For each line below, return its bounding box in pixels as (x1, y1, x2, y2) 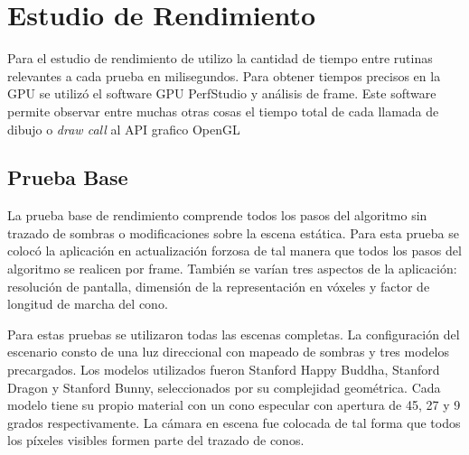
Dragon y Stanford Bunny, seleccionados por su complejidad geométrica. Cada (7, 377, 441, 396)
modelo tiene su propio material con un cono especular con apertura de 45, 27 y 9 (7, 395, 461, 414)
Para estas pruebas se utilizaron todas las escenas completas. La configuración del (7, 324, 460, 343)
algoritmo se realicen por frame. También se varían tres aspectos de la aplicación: (7, 259, 457, 278)
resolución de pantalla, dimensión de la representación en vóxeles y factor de (7, 276, 430, 295)
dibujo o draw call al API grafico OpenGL (7, 119, 240, 138)
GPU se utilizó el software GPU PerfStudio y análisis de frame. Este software (7, 84, 436, 103)
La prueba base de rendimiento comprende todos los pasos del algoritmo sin (7, 206, 427, 225)
